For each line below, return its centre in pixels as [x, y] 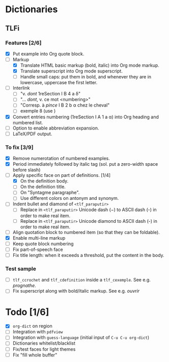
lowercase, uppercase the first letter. [59, 83]
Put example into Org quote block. [48, 54]
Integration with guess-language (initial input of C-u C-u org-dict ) [81, 338]
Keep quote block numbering [43, 244]
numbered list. [28, 122]
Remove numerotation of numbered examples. [61, 158]
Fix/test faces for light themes [44, 349]
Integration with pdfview [38, 332]
